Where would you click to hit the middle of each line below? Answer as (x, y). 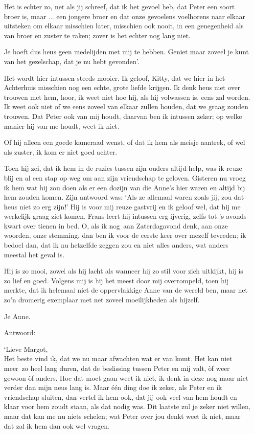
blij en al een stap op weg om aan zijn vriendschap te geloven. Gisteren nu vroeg (125, 177)
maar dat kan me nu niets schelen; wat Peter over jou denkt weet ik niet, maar (122, 416)
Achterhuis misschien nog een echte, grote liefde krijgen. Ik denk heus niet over (122, 87)
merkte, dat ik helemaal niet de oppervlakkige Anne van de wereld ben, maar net (126, 290)
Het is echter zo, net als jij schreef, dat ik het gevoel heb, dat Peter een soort (119, 6)
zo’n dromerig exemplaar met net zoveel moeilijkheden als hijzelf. (102, 300)
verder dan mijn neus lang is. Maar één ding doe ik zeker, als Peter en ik (113, 387)
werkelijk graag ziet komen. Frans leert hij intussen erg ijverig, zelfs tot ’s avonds (125, 216)
